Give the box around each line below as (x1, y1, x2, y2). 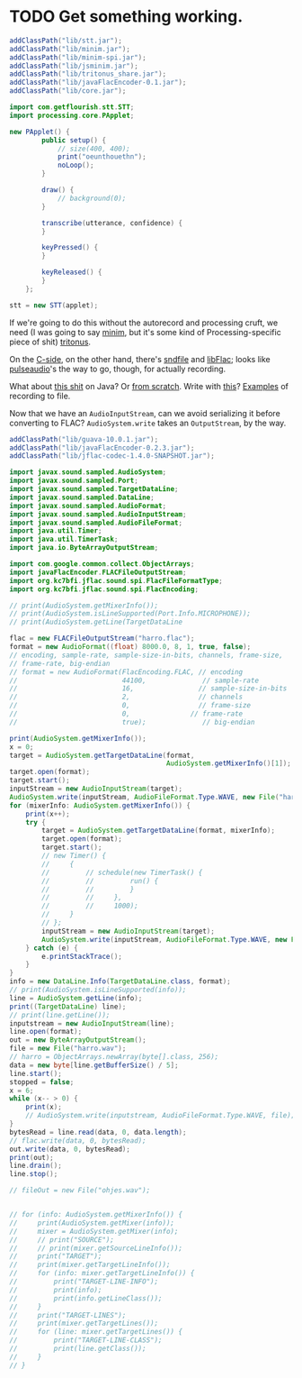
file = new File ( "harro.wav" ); (9, 1044, 127, 1054)
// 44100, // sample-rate (9, 676, 259, 685)
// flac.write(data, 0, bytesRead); (9, 1136, 147, 1145)
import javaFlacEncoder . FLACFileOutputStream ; (9, 568, 187, 577)
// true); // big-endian (9, 717, 255, 726)
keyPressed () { (41, 243, 99, 252)
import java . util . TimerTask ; (9, 534, 119, 544)
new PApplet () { (9, 127, 70, 136)
